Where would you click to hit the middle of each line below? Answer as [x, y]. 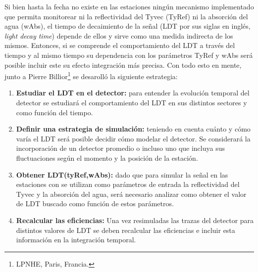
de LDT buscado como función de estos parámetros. [95, 204]
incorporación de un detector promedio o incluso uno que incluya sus [120, 148]
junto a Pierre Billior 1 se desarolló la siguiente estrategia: [91, 75]
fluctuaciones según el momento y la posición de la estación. [107, 158]
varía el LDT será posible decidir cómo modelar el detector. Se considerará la [133, 138]
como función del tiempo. [54, 112]
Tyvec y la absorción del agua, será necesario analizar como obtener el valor [131, 194]
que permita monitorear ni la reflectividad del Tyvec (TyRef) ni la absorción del [126, 16]
